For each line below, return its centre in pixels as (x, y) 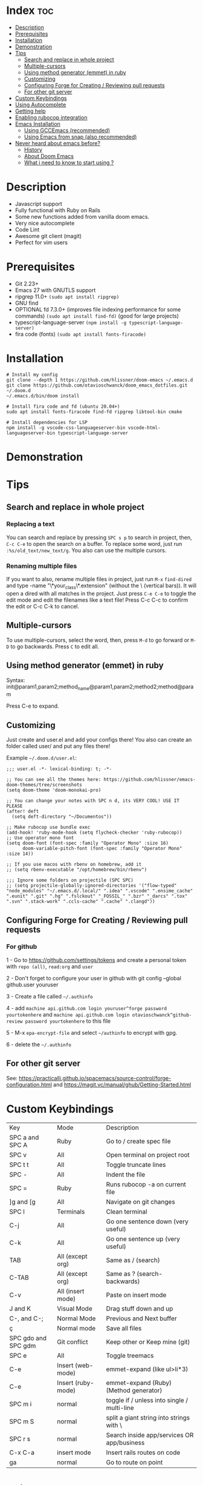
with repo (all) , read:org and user (50, 966)
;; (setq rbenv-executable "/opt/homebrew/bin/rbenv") (77, 870)
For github (22, 947)
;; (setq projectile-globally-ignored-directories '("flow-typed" (92, 886)
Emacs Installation (37, 124)
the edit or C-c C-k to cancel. (43, 606)
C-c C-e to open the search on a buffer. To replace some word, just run (94, 543)
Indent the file (126, 1174)
